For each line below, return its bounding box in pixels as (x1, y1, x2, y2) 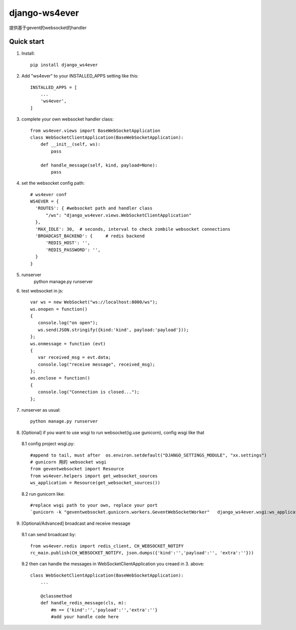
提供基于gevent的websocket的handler (9, 25, 87, 31)
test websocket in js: (21, 288, 64, 294)
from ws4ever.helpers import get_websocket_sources (30, 473, 158, 479)
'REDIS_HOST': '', (45, 240, 90, 246)
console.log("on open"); (37, 320, 98, 326)
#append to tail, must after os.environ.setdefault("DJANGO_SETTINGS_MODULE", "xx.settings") (30, 452, 267, 458)
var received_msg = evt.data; (37, 355, 111, 360)
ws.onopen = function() (30, 306, 88, 312)
